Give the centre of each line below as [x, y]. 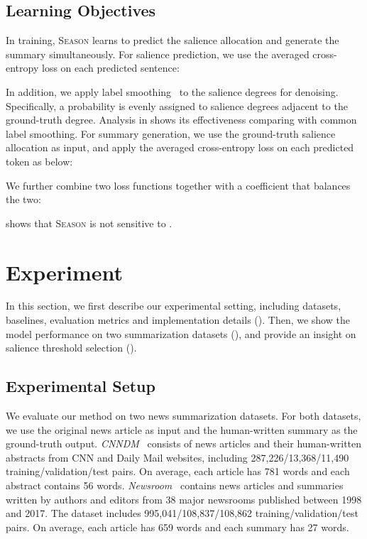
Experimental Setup [81, 386]
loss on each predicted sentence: [110, 68]
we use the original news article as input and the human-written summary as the [182, 429]
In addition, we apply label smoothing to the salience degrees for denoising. [172, 91]
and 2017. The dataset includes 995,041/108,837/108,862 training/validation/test [182, 513]
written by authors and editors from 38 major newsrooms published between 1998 [184, 499]
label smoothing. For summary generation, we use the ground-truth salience [171, 133]
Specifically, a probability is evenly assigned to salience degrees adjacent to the [177, 105]
